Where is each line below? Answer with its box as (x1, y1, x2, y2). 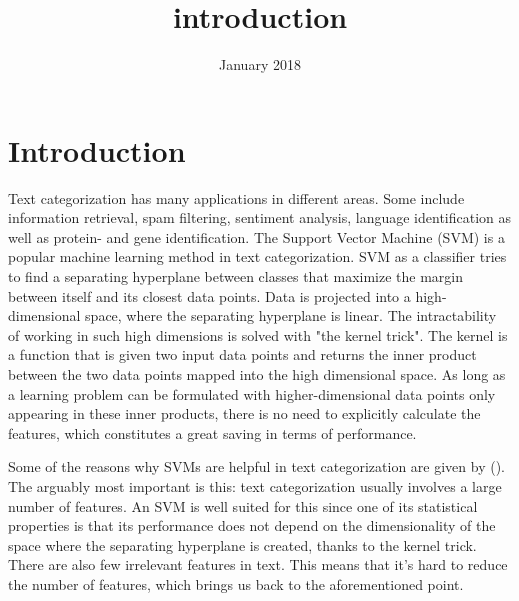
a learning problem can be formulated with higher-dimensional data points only (8, 383, 496, 404)
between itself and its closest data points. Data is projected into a (8, 285, 411, 306)
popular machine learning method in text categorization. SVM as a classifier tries (8, 246, 507, 267)
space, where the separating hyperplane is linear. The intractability (85, 305, 497, 326)
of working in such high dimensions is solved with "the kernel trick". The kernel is (8, 324, 508, 345)
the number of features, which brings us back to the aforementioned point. (8, 573, 464, 594)
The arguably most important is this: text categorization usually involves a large (8, 475, 502, 496)
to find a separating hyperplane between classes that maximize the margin (8, 266, 464, 287)
